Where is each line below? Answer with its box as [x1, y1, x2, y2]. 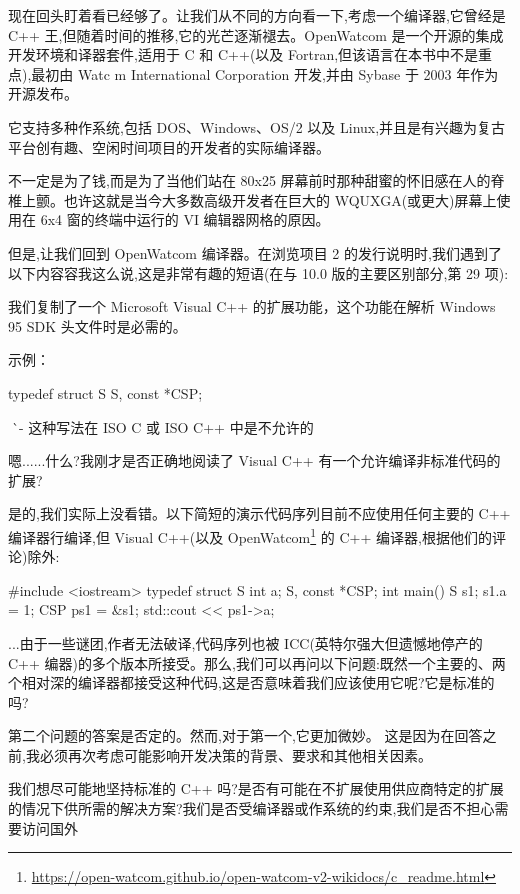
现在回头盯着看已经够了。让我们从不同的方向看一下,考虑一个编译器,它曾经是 [8, 5, 506, 25]
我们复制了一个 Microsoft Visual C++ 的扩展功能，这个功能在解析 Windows [8, 296, 496, 317]
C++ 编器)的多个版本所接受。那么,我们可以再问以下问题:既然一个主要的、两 [8, 652, 506, 673]
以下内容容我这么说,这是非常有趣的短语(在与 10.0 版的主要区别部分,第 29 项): [8, 262, 509, 283]
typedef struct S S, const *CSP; [8, 382, 203, 403]
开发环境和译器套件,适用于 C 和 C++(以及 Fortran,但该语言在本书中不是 [8, 44, 479, 65]
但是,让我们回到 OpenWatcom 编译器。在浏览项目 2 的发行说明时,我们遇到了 [8, 242, 502, 263]
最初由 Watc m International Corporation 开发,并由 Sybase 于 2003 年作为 [31, 63, 499, 84]
